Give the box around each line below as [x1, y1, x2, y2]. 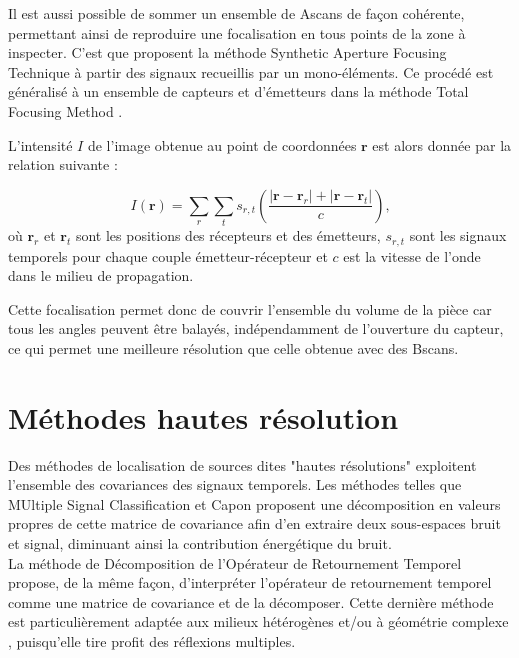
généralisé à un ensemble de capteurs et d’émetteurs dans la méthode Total [8, 81, 469, 102]
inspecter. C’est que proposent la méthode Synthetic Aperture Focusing [8, 42, 447, 63]
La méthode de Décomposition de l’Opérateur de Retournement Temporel [8, 552, 462, 573]
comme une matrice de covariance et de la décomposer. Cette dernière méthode [8, 591, 494, 612]
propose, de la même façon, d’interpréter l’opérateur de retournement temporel [8, 572, 492, 593]
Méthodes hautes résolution [8, 396, 399, 437]
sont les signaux [409, 225, 507, 246]
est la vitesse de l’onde [343, 245, 481, 266]
